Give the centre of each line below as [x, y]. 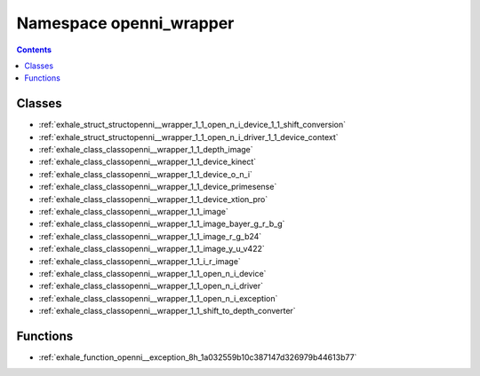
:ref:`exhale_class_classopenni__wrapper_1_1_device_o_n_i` [146, 174]
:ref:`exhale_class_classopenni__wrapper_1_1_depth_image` [146, 150]
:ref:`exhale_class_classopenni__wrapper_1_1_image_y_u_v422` [152, 249]
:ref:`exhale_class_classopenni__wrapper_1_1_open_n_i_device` [152, 273]
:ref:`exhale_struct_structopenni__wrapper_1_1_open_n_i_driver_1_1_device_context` [188, 137]
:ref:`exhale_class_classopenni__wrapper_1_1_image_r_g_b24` [150, 236]
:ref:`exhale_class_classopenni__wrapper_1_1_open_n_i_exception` [158, 298]
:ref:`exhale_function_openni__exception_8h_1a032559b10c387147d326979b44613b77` [198, 357]
